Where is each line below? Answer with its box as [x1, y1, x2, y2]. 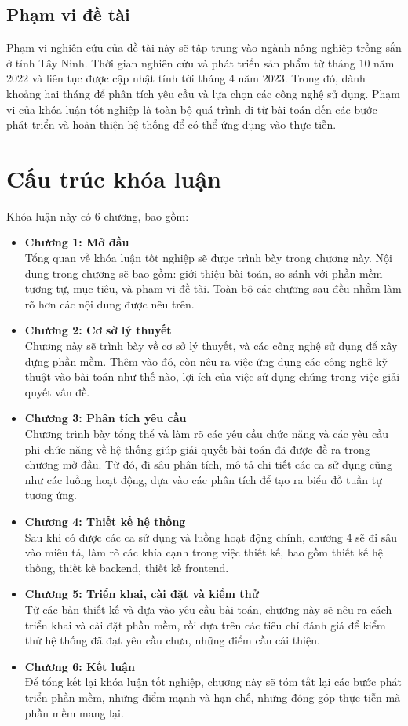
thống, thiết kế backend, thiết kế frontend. [24, 559, 229, 575]
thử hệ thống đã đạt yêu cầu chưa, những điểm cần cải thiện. [24, 632, 320, 648]
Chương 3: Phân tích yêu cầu [24, 410, 187, 426]
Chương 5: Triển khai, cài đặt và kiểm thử [24, 586, 259, 602]
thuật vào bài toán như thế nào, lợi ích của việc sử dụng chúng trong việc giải [24, 368, 400, 385]
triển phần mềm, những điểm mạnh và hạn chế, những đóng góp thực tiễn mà [24, 688, 401, 705]
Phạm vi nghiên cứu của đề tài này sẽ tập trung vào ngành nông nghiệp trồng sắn [6, 39, 402, 56]
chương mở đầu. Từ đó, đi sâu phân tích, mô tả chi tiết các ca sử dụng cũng [24, 456, 392, 472]
